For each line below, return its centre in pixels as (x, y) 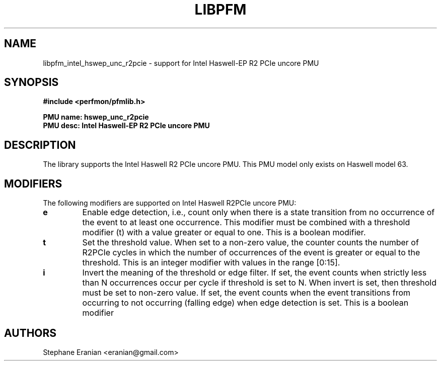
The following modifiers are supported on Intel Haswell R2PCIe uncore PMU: (170, 203)
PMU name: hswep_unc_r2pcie (96, 117)
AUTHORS (30, 333)
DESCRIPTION (40, 145)
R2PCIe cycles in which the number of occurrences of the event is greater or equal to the (251, 253)
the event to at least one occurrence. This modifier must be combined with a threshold (246, 222)
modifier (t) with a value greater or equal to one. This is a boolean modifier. (224, 233)
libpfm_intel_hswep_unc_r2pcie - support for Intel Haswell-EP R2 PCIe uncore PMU (181, 63)
